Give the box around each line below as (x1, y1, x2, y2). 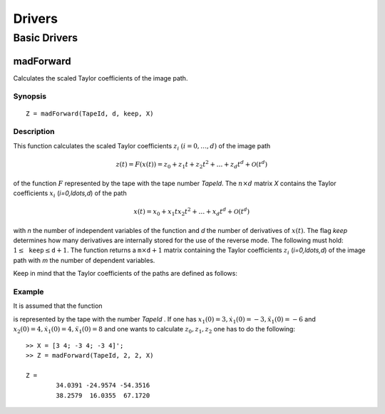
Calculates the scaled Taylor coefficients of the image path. (13, 73, 188, 82)
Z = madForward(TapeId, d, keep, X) (26, 109, 154, 118)
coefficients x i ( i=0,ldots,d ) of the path (13, 189, 128, 199)
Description (13, 127, 55, 137)
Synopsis (13, 91, 46, 101)
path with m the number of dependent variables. (13, 256, 155, 264)
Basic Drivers (13, 31, 78, 44)
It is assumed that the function (13, 301, 103, 310)
